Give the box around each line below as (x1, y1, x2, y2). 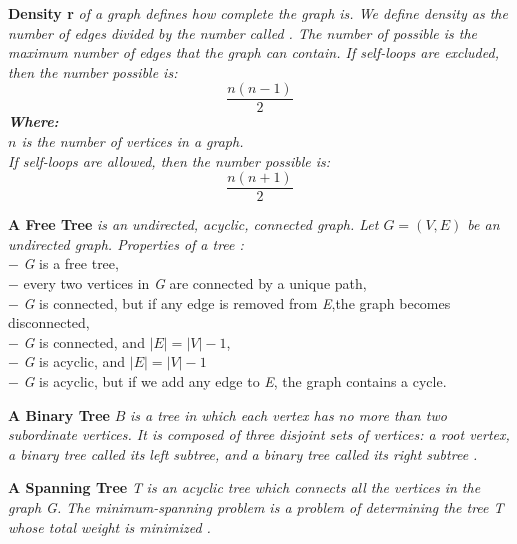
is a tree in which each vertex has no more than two (129, 404, 447, 425)
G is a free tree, (23, 253, 119, 274)
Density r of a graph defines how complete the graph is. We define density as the (8, 3, 508, 23)
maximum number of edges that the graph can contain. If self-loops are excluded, (8, 42, 499, 63)
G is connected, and (23, 331, 145, 352)
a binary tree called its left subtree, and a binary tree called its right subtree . (8, 443, 478, 464)
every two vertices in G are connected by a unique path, (23, 273, 367, 294)
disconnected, (8, 312, 90, 333)
